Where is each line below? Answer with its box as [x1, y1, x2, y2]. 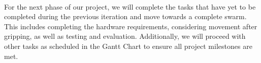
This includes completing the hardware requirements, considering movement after [4, 21, 257, 31]
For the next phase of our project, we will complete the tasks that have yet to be [4, 1, 256, 12]
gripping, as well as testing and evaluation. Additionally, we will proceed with [4, 31, 246, 41]
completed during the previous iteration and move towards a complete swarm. [4, 11, 247, 22]
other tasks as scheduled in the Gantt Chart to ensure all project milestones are [4, 40, 252, 51]
